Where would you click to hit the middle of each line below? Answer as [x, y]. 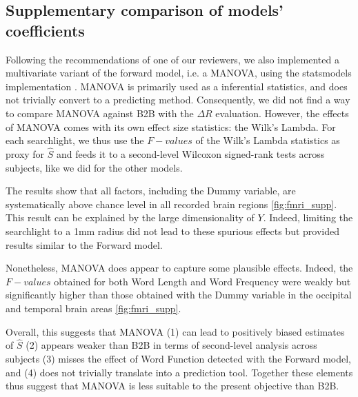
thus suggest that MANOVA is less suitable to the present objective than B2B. [172, 386]
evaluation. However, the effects [282, 113]
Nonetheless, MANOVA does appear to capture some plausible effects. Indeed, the [179, 268]
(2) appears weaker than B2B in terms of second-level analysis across [171, 345]
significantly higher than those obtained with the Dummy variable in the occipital [179, 295]
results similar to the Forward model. [84, 244]
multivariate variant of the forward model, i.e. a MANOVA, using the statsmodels [179, 73]
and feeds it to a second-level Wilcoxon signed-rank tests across [191, 153]
